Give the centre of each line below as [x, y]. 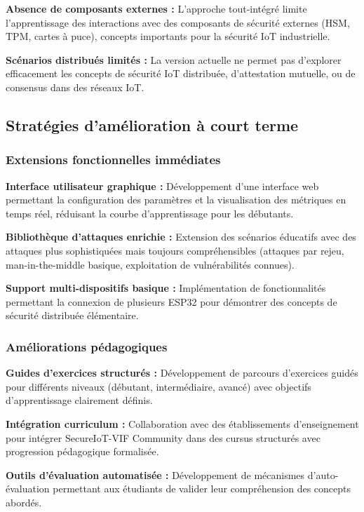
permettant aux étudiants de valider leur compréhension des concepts [202, 489]
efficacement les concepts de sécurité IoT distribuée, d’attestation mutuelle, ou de [181, 73]
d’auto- [323, 474]
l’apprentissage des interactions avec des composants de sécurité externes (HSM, [178, 22]
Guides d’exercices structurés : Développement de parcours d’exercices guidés [182, 373]
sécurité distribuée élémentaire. [72, 315]
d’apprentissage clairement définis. [79, 400]
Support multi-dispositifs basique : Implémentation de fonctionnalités [166, 288]
